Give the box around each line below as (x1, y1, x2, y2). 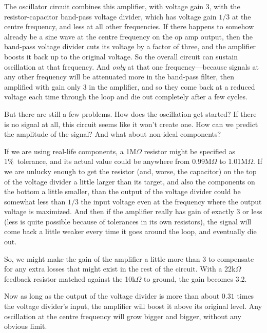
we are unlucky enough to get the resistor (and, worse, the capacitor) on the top (4, 165, 257, 176)
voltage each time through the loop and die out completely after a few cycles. (4, 91, 247, 102)
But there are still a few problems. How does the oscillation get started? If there (4, 108, 257, 119)
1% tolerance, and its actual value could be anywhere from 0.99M (4, 156, 212, 167)
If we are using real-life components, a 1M (4, 145, 137, 156)
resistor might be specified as (144, 145, 236, 156)
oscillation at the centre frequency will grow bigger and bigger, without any (4, 310, 241, 321)
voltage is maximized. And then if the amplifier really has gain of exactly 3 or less (4, 206, 262, 217)
